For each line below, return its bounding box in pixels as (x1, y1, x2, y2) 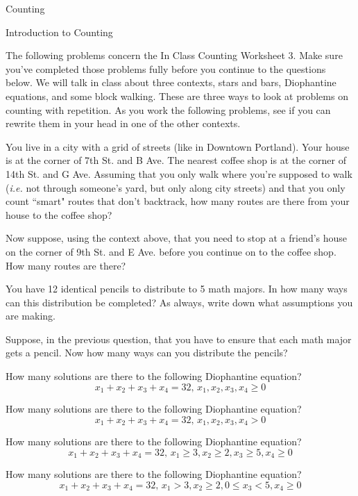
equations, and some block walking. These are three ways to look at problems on (6, 88, 348, 103)
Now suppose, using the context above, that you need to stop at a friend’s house (6, 231, 348, 245)
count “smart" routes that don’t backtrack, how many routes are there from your (6, 194, 350, 208)
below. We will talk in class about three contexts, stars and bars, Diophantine (6, 75, 336, 90)
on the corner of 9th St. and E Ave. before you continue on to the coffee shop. (6, 244, 336, 258)
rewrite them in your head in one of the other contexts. (6, 116, 241, 131)
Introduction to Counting (6, 24, 113, 39)
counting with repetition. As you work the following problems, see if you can (6, 102, 331, 117)
